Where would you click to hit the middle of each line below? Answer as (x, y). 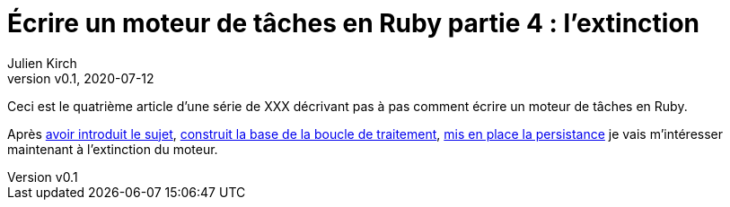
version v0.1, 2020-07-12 (81, 78)
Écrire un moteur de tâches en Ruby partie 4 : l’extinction (353, 23)
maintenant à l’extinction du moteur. (113, 149)
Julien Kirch (42, 63)
